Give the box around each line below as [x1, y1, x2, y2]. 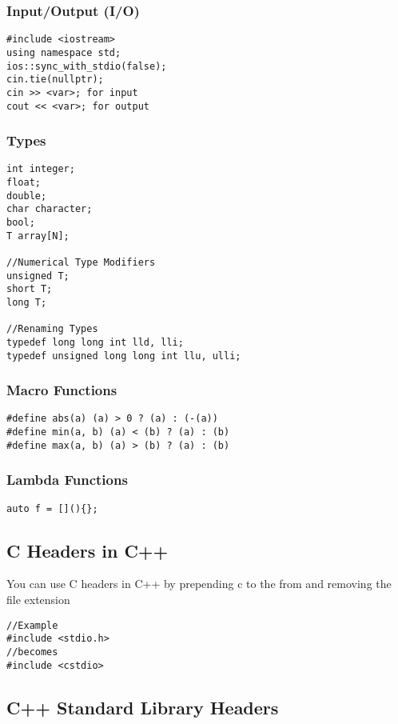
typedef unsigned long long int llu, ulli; [6, 350, 241, 362]
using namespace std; [6, 46, 121, 58]
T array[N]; [6, 230, 70, 242]
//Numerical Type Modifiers [6, 256, 156, 268]
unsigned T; [6, 270, 70, 282]
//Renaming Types [6, 323, 98, 335]
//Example [6, 619, 58, 631]
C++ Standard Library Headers [6, 694, 279, 719]
